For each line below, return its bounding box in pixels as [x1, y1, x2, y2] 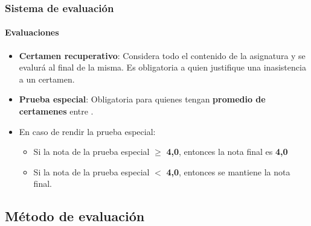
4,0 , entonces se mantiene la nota [166, 165, 290, 178]
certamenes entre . [19, 105, 94, 118]
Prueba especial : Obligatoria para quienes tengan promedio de [19, 93, 266, 105]
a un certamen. [19, 72, 75, 85]
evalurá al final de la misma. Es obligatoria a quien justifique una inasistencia [19, 61, 306, 74]
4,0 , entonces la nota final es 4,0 [166, 145, 288, 158]
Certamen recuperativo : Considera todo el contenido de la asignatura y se [19, 49, 306, 61]
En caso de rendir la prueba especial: [19, 125, 156, 137]
